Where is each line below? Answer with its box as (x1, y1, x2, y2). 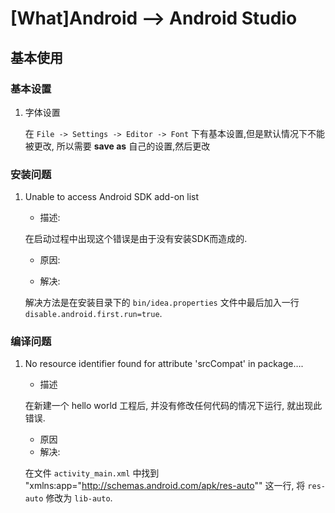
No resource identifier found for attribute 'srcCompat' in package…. (24, 358, 304, 370)
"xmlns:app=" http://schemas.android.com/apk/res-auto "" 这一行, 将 (24, 480, 306, 492)
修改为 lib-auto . (45, 492, 113, 504)
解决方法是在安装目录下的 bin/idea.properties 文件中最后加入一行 (24, 297, 300, 309)
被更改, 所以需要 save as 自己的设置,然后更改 (24, 140, 211, 152)
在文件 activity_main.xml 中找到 (24, 467, 160, 479)
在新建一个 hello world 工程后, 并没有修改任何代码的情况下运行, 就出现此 (24, 400, 323, 412)
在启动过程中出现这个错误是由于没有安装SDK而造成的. (24, 233, 248, 245)
